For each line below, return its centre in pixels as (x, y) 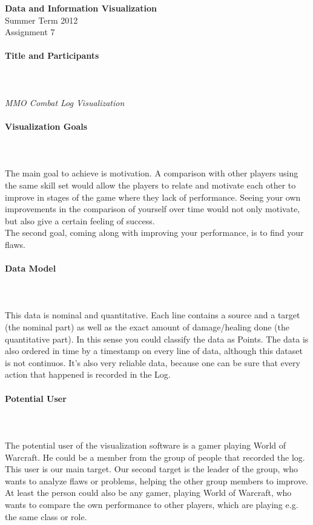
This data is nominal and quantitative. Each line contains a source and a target (153, 315)
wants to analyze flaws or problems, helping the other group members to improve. (157, 480)
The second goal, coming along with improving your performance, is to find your (154, 232)
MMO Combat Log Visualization (65, 102)
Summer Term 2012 (41, 20)
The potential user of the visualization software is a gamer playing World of (146, 445)
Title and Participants (52, 55)
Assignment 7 (30, 32)
